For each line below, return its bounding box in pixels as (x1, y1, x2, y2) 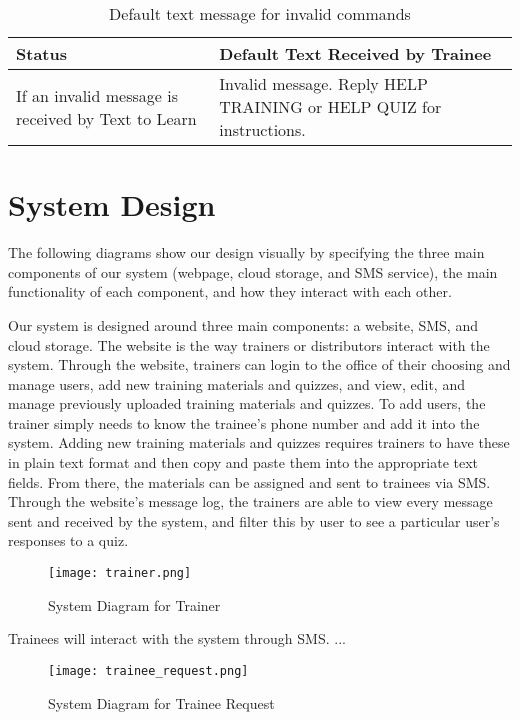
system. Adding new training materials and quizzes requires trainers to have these (8, 432, 510, 453)
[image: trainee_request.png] (48, 663, 249, 678)
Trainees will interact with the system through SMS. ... (8, 628, 346, 649)
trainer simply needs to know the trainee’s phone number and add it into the (8, 412, 480, 433)
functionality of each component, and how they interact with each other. (8, 281, 452, 302)
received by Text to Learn (16, 106, 197, 130)
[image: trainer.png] (48, 566, 192, 581)
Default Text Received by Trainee (219, 42, 492, 65)
